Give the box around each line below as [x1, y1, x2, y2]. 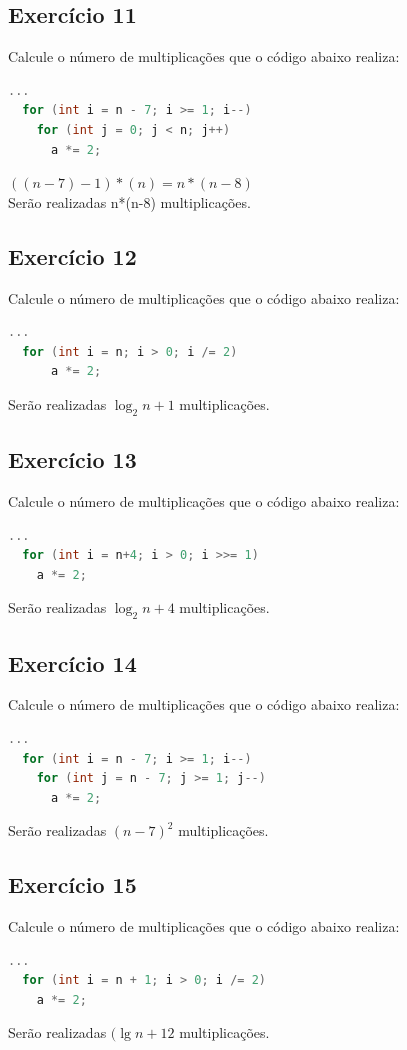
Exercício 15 [8, 869, 137, 900]
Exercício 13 [8, 444, 137, 475]
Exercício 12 [8, 240, 137, 271]
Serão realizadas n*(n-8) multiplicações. [8, 191, 251, 212]
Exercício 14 [8, 647, 137, 678]
